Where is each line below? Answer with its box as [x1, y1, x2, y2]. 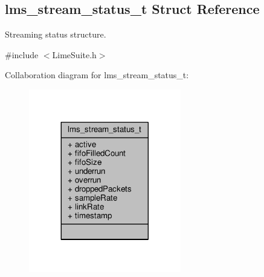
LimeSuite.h [52, 48, 97, 61]
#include [5, 48, 39, 61]
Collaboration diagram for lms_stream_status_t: [5, 68, 189, 81]
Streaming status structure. [5, 28, 106, 41]
